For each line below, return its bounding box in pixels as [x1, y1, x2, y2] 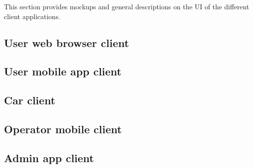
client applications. [4, 11, 60, 21]
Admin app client [4, 150, 94, 165]
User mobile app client [4, 64, 122, 79]
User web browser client [4, 35, 129, 50]
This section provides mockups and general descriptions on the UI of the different [4, 1, 250, 11]
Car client [4, 93, 56, 108]
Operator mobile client [4, 121, 122, 136]
